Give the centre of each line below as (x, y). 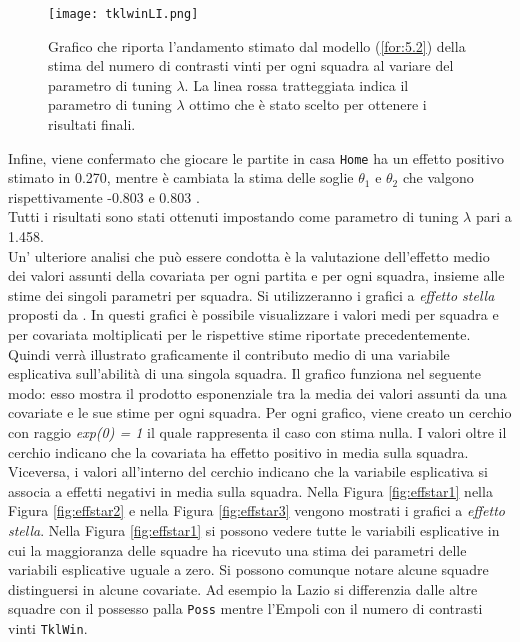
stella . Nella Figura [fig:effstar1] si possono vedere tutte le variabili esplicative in (254, 529)
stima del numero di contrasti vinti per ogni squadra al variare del (251, 65)
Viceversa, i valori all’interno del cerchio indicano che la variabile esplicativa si (248, 471)
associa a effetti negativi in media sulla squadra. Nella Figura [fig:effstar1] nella (250, 490)
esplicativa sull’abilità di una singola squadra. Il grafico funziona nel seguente (245, 373)
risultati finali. (92, 124)
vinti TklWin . (48, 628)
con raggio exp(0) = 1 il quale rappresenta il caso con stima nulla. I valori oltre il (257, 432)
